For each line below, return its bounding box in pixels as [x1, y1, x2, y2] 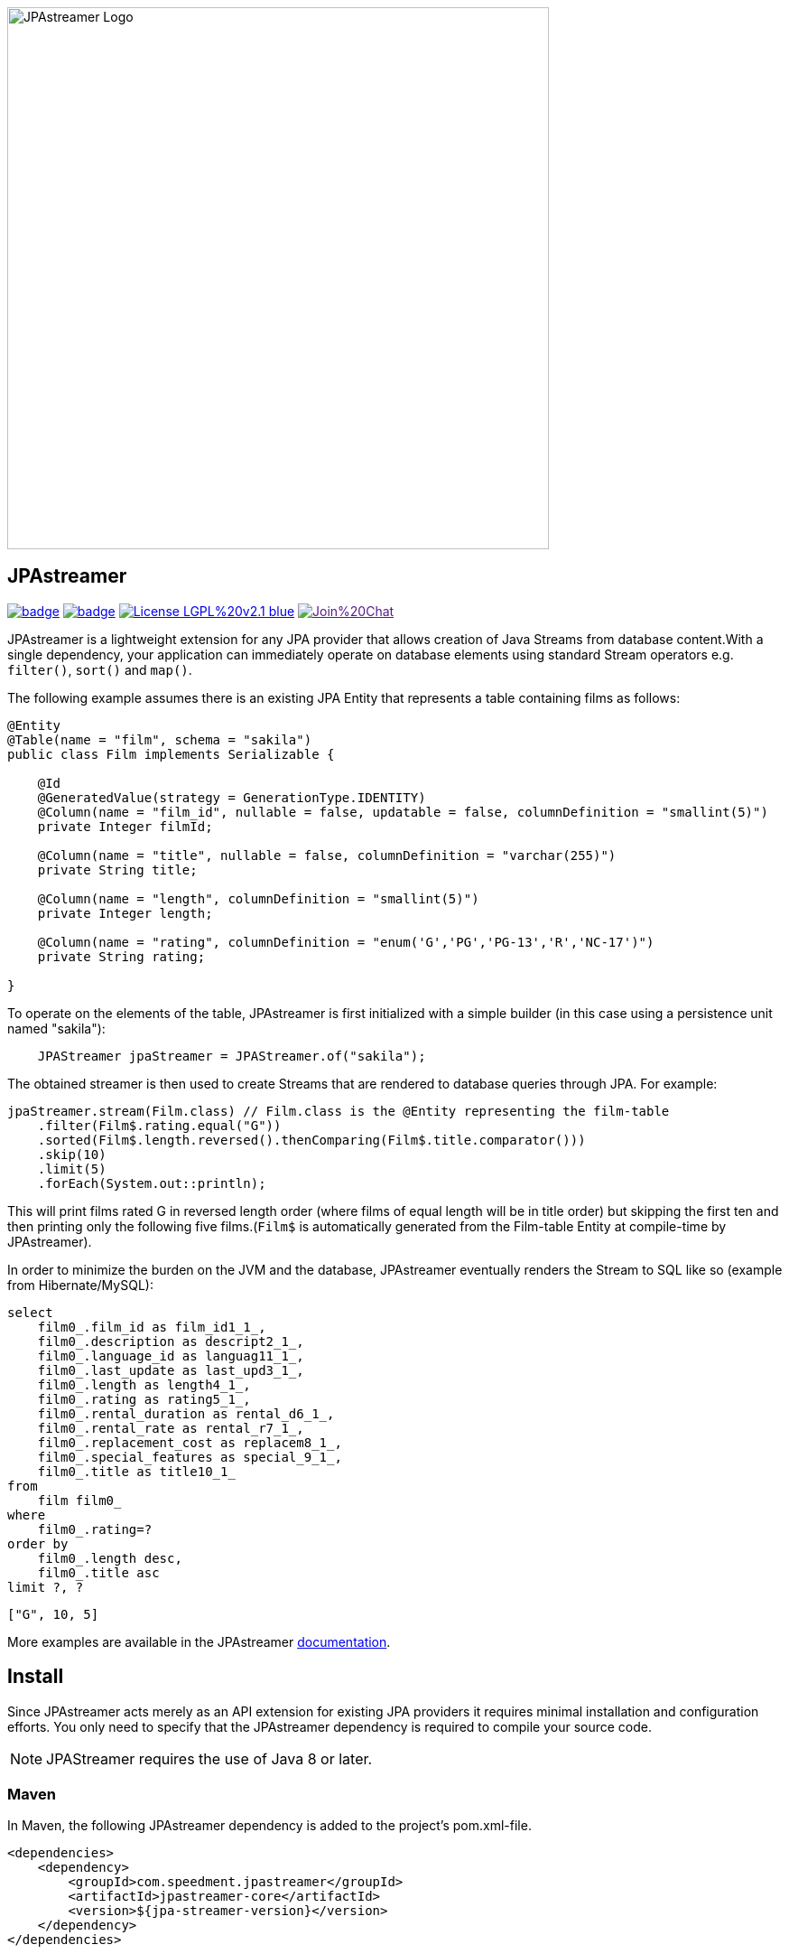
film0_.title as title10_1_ [37, 1463, 236, 1479]
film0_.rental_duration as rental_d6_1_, [37, 1406, 335, 1421]
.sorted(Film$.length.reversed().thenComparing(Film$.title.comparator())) [37, 1132, 586, 1147]
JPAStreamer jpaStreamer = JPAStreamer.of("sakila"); [37, 1048, 426, 1063]
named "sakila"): [7, 1020, 106, 1036]
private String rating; [37, 949, 206, 964]
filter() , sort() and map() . [7, 661, 192, 678]
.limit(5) [37, 1161, 107, 1176]
